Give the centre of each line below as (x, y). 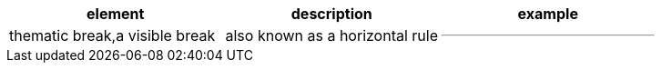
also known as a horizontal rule (332, 35)
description (331, 14)
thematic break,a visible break (112, 35)
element (116, 14)
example (548, 14)
